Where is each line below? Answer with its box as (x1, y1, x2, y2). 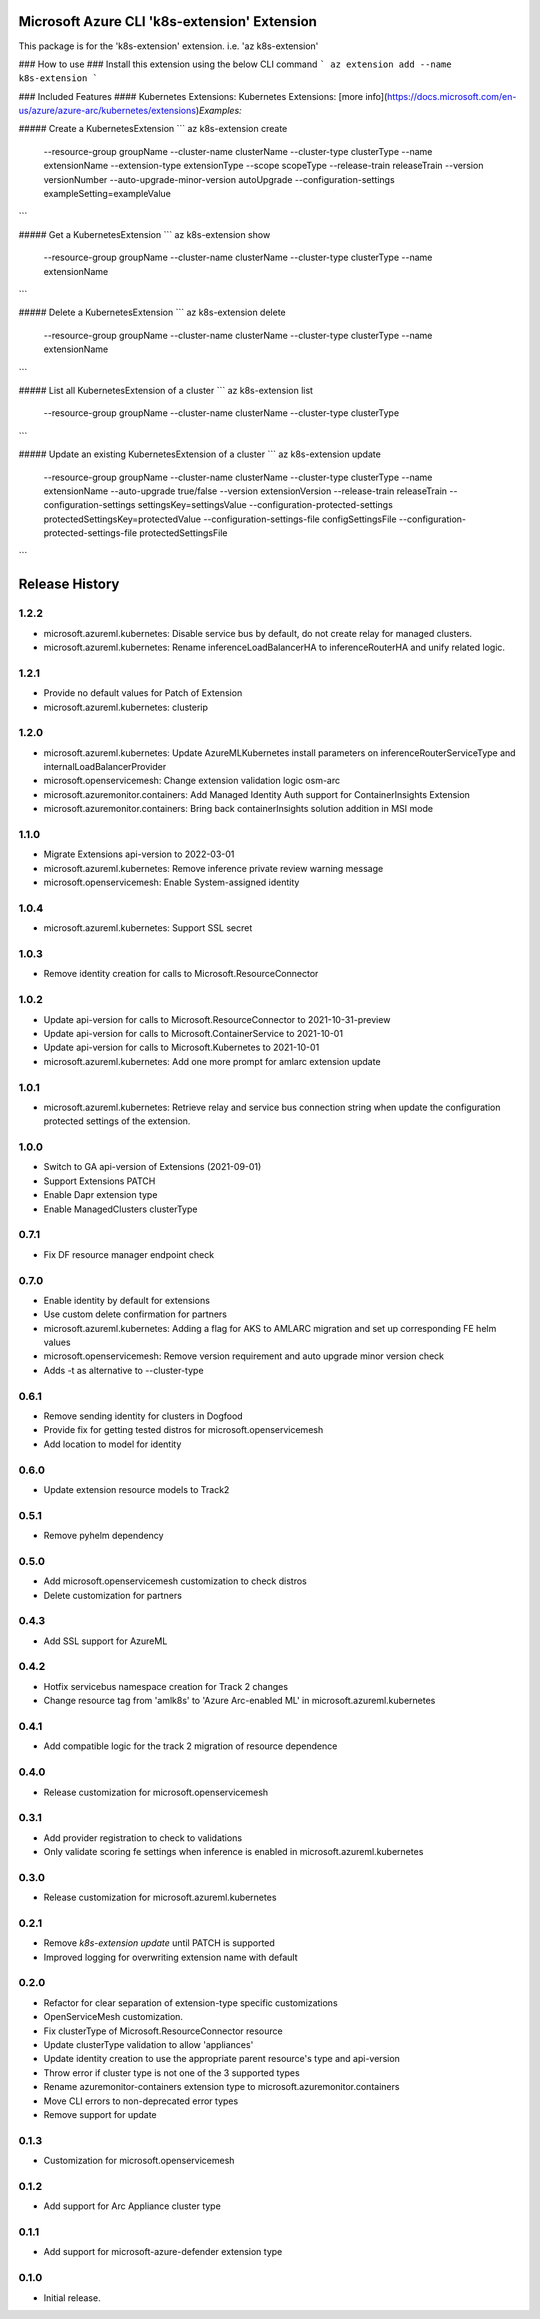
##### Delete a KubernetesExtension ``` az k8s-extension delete (18, 306, 286, 319)
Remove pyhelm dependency (43, 1530, 164, 1542)
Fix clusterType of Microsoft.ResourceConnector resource (43, 2025, 284, 2037)
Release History (18, 576, 120, 593)
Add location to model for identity (43, 1438, 182, 1450)
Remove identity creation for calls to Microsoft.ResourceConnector (43, 968, 319, 980)
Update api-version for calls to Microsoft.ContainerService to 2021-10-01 (43, 1027, 344, 1039)
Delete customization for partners (43, 1589, 182, 1601)
